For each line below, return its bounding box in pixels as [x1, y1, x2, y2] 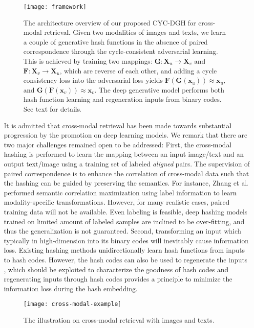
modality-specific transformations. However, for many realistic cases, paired [4, 197, 230, 207]
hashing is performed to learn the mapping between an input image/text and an [4, 149, 244, 159]
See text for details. [23, 104, 82, 114]
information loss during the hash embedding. [4, 283, 138, 293]
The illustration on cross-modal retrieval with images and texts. [23, 314, 214, 325]
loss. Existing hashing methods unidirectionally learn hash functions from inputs [4, 245, 245, 255]
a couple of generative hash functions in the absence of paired [23, 36, 208, 47]
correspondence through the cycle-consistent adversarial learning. [23, 46, 218, 56]
